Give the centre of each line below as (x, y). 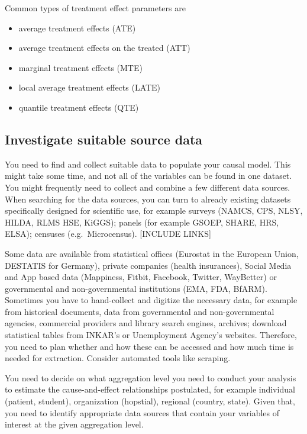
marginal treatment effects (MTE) (80, 67)
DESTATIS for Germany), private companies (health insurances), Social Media (148, 265)
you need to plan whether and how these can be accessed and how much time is (149, 346)
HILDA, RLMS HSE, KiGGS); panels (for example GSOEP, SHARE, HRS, (142, 222)
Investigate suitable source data (104, 139)
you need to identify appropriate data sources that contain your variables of (142, 412)
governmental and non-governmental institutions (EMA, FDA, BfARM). (136, 288)
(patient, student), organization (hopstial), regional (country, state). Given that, (150, 401)
